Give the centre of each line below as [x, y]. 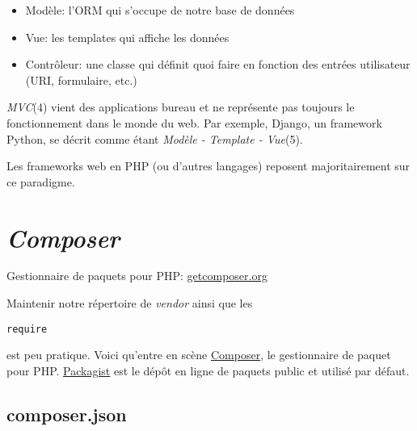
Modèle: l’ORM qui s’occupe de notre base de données [160, 10]
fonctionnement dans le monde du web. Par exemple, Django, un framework [194, 122]
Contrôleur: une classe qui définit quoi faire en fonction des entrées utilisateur [218, 64]
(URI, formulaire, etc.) [81, 80]
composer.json [67, 414]
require [27, 329]
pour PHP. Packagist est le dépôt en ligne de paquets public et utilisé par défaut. [208, 370]
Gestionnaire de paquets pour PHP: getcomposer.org [137, 276]
